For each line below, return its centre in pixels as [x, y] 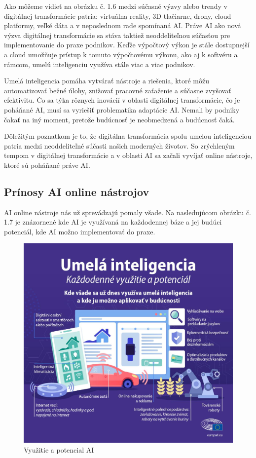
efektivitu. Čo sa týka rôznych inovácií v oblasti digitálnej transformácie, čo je [122, 100]
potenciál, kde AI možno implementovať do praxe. [80, 231]
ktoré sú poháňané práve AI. [47, 165]
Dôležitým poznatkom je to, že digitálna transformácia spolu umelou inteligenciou [128, 136]
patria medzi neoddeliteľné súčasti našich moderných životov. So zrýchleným [119, 145]
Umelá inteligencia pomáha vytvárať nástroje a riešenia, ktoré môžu [107, 81]
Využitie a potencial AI [59, 449]
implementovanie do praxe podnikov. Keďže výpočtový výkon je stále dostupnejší [127, 45]
